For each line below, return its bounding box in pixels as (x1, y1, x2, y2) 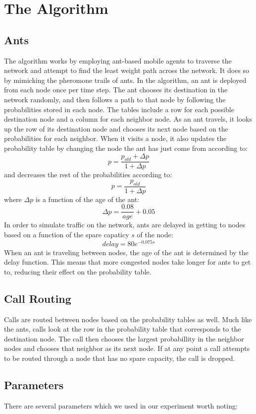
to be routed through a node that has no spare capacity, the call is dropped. (4, 353, 235, 363)
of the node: (137, 229, 173, 240)
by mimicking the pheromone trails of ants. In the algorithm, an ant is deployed (4, 74, 247, 85)
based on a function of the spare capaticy (4, 229, 129, 240)
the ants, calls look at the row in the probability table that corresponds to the (4, 324, 241, 334)
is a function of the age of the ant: (35, 194, 140, 204)
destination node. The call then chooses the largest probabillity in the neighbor (4, 333, 244, 344)
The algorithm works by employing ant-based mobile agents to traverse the (4, 55, 232, 66)
